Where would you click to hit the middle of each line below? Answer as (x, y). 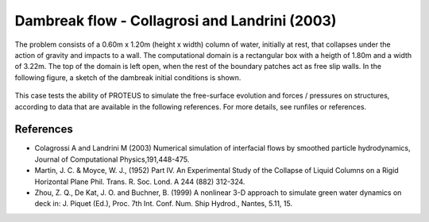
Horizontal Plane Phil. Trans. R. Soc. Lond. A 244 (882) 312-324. (140, 182)
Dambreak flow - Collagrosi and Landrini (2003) (176, 21)
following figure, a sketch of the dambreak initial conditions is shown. (128, 77)
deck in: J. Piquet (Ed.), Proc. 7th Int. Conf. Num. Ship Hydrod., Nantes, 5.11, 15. (164, 204)
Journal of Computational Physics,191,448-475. (112, 159)
